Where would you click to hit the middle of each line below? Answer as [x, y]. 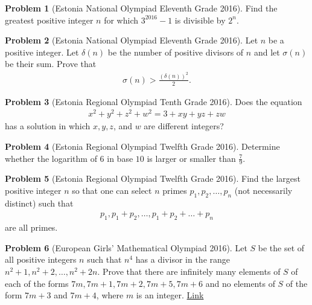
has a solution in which [48, 126]
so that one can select [112, 191]
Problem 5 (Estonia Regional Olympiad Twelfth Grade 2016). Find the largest [153, 178]
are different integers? [184, 126]
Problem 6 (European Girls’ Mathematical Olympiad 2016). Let [126, 247]
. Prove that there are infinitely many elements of [189, 271]
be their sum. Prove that [51, 64]
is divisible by [200, 20]
